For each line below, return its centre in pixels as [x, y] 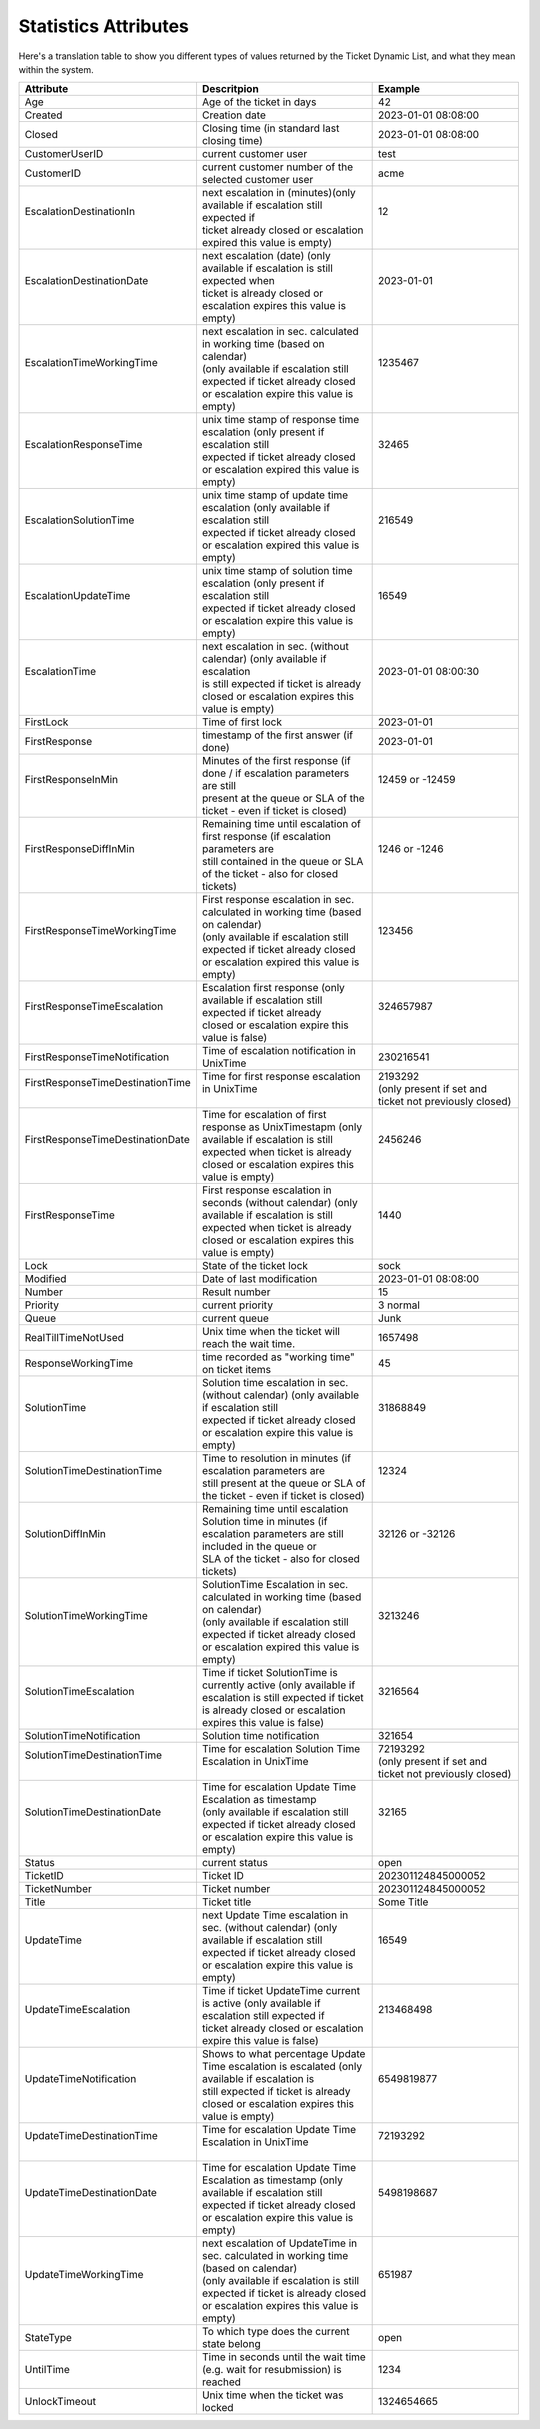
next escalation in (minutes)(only [279, 193]
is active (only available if [261, 2003]
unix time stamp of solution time [277, 571]
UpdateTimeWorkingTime [84, 2275]
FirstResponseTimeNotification [97, 1057]
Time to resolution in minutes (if [276, 1458]
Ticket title [226, 1902]
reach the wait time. [248, 1344]
